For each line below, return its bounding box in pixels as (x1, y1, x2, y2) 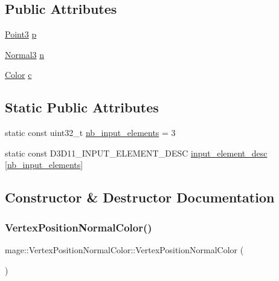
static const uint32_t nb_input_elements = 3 (5, 126, 176, 139)
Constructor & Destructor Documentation (5, 188, 275, 207)
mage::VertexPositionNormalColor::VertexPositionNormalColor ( (5, 243, 244, 256)
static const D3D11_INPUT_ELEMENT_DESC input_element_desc (5, 146, 268, 159)
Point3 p (5, 28, 37, 40)
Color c (5, 68, 32, 81)
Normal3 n (5, 48, 45, 60)
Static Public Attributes (5, 98, 159, 117)
